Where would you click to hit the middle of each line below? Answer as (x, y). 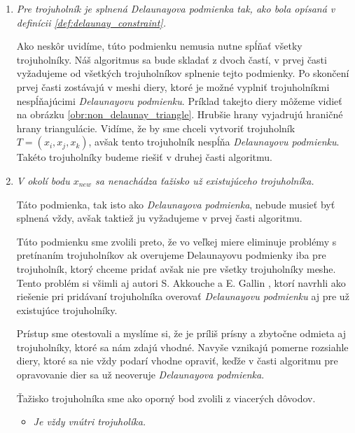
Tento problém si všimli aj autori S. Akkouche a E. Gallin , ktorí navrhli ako (181, 282)
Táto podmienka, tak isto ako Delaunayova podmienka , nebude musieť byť (176, 204)
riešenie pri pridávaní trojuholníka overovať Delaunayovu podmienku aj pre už (183, 296)
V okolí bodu (43, 180)
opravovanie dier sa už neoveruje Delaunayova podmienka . (140, 375)
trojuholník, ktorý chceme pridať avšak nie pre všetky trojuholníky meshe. (176, 268)
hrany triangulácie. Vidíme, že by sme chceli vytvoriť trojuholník (156, 128)
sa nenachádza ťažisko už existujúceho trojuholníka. (204, 180)
